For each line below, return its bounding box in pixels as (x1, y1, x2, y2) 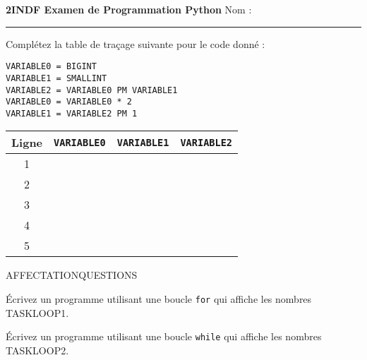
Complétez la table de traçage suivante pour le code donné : (6, 36, 265, 51)
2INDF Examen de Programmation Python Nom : (6, 2, 252, 16)
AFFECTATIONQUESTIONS (6, 268, 138, 282)
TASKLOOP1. (6, 305, 69, 320)
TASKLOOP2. (6, 342, 69, 357)
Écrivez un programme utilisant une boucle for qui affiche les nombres (6, 292, 312, 306)
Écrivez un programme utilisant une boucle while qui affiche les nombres (6, 329, 322, 344)
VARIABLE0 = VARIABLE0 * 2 (6, 97, 132, 107)
